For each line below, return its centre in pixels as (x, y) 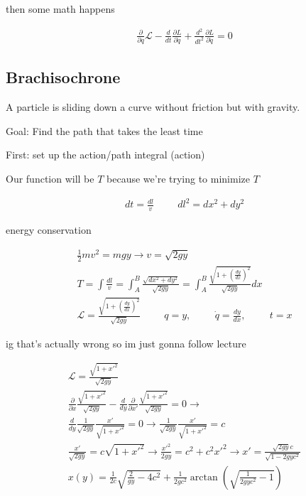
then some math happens (60, 9)
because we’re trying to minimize (179, 178)
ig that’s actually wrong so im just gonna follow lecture (126, 343)
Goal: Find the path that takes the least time (104, 130)
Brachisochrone (63, 77)
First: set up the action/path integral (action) (105, 155)
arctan (204, 477)
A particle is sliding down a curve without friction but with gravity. (153, 107)
